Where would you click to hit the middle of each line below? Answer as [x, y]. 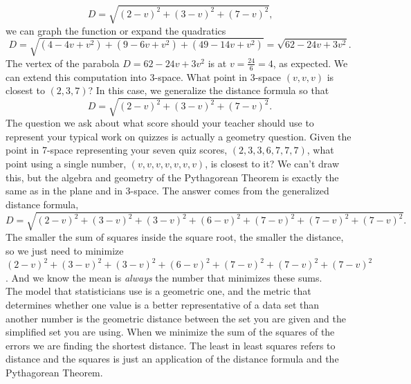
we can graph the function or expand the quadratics [116, 30]
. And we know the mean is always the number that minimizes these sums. [164, 277]
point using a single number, [66, 164]
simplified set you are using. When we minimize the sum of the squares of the [170, 332]
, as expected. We [310, 63]
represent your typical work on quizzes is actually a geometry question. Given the [179, 136]
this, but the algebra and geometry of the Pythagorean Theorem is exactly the [172, 177]
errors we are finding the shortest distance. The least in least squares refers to [171, 345]
